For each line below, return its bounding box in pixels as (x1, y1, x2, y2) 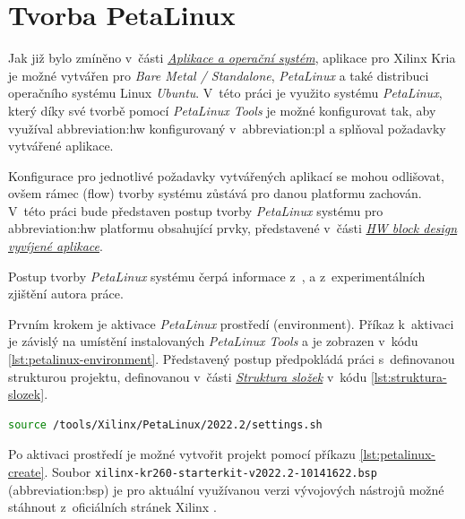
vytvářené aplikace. (8, 136, 114, 155)
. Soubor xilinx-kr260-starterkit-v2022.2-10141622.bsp (44, 463, 377, 480)
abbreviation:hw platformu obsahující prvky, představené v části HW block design (8, 219, 458, 238)
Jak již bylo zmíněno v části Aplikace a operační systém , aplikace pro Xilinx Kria (8, 48, 456, 67)
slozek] (8, 385, 45, 403)
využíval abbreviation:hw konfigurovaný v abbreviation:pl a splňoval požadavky (8, 118, 446, 137)
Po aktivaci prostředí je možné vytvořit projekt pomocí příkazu (8, 445, 356, 463)
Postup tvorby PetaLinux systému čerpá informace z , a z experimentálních (8, 266, 426, 285)
